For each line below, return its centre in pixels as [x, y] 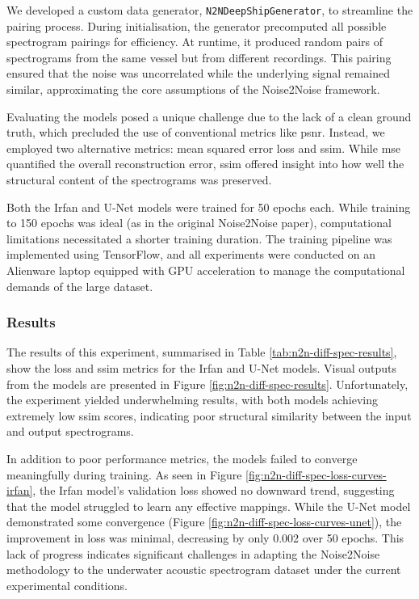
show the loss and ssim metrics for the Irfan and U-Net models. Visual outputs [202, 367]
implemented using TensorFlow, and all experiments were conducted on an [191, 254]
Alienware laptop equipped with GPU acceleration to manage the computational [206, 270]
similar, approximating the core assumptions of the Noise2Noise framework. [193, 89]
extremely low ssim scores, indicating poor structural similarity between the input [209, 415]
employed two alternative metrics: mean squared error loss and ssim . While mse [204, 148]
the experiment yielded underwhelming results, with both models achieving [193, 400]
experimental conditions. [67, 585]
